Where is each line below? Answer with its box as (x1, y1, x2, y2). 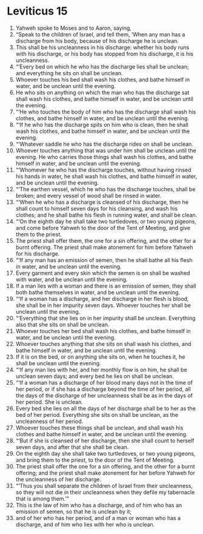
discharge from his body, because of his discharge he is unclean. (15, 37, 179, 44)
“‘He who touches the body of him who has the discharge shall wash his (15, 108, 196, 115)
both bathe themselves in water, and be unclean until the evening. (15, 288, 181, 296)
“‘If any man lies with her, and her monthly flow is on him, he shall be (15, 366, 187, 373)
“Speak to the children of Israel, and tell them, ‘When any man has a (15, 30, 185, 38)
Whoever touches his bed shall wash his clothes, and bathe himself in (15, 76, 190, 83)
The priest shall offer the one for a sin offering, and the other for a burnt (15, 462, 196, 470)
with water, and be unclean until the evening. (15, 275, 128, 283)
